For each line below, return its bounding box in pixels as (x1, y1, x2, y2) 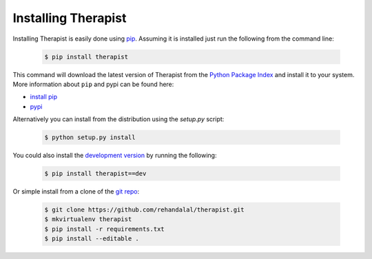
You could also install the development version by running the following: (12, 152, 217, 160)
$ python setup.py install (44, 134, 136, 141)
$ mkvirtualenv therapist (44, 216, 132, 223)
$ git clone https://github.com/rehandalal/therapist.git (44, 206, 245, 214)
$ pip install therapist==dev (44, 169, 147, 178)
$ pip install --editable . (44, 235, 139, 242)
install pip (30, 93, 58, 101)
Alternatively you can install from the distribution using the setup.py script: (12, 115, 225, 123)
